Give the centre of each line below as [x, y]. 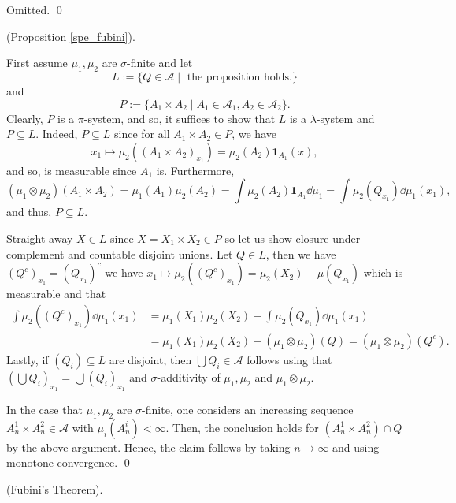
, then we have [301, 253]
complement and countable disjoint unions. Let [120, 253]
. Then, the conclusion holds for [242, 427]
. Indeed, [57, 134]
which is [383, 272]
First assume [37, 63]
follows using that [289, 359]
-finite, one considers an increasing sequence [248, 409]
